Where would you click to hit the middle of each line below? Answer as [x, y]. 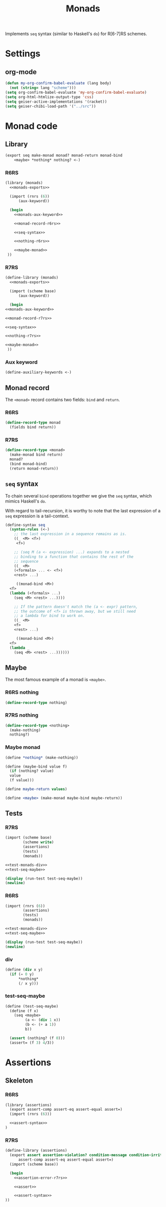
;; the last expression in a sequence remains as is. [70, 534]
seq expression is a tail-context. [37, 516]
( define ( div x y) [24, 970]
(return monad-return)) [34, 468]
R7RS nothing [22, 715]
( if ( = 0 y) [22, 974]
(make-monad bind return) [36, 455]
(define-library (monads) [32, 278]
